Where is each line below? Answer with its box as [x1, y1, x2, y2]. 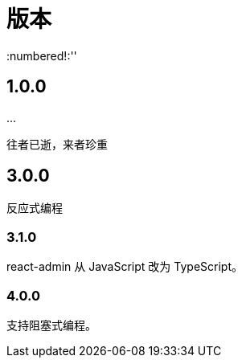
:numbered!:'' [6, 48, 77, 63]
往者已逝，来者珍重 [6, 137, 108, 151]
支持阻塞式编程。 [6, 317, 96, 332]
